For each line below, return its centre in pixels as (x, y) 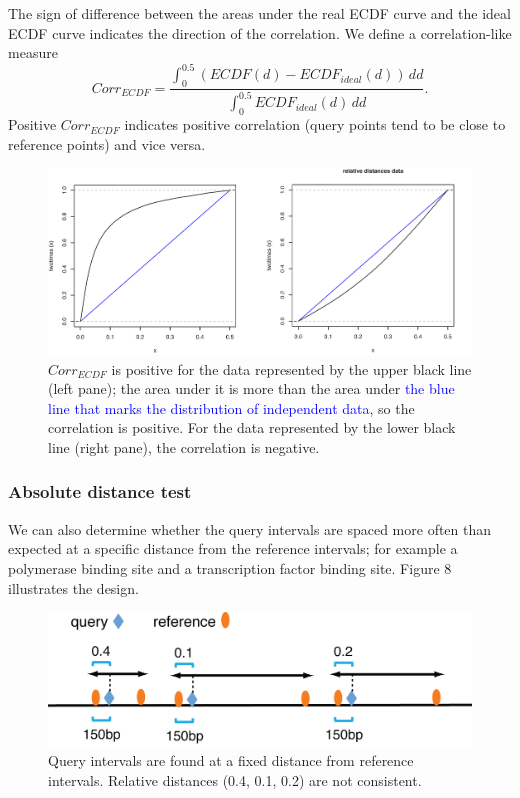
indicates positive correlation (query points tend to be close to (315, 124)
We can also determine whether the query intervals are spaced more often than (250, 528)
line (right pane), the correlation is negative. (184, 446)
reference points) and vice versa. (107, 143)
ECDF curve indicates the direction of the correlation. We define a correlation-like (260, 32)
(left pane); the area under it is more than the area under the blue (251, 388)
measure (33, 52)
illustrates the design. (73, 587)
